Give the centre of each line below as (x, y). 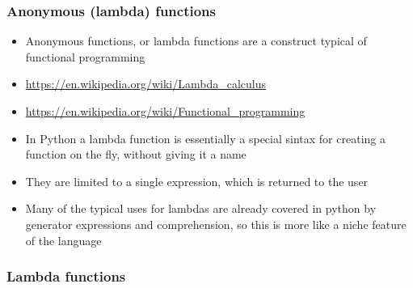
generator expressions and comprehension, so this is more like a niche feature (216, 224)
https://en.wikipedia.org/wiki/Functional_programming (165, 111)
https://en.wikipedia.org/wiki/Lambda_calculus (145, 84)
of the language (63, 240)
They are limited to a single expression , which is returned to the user (197, 181)
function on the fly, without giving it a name (136, 154)
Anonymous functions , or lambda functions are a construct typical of (196, 41)
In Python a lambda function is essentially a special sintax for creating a (205, 138)
